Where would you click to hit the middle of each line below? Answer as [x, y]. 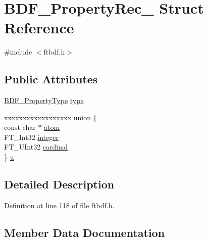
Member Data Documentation [85, 232]
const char [20, 127]
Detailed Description [59, 184]
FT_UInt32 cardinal [36, 147]
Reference [39, 28]
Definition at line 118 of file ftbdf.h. [59, 205]
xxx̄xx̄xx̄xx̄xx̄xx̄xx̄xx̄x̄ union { [50, 117]
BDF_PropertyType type [44, 100]
